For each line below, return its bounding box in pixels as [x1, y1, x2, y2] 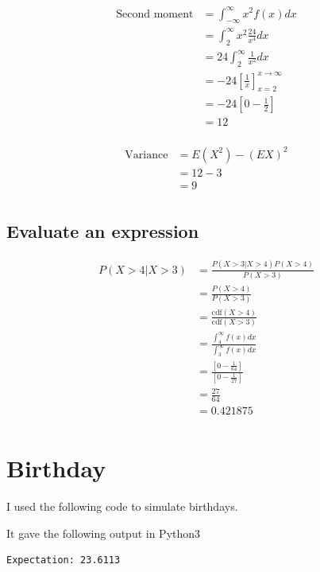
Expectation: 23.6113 [6, 554, 121, 566]
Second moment [116, 8, 194, 20]
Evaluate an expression [6, 219, 199, 243]
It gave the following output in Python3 [6, 524, 201, 541]
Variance [125, 149, 168, 161]
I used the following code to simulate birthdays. [6, 498, 238, 515]
